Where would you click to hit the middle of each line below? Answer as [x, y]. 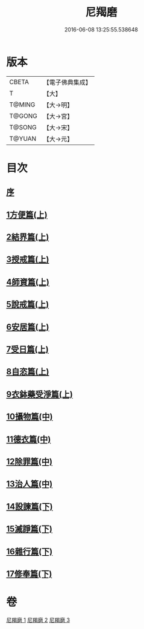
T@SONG [23, 127]
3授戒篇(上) [28, 260]
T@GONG [23, 116]
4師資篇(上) [28, 282]
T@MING [22, 105]
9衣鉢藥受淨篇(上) [40, 394]
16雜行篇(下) [30, 551]
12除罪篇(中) [30, 461]
